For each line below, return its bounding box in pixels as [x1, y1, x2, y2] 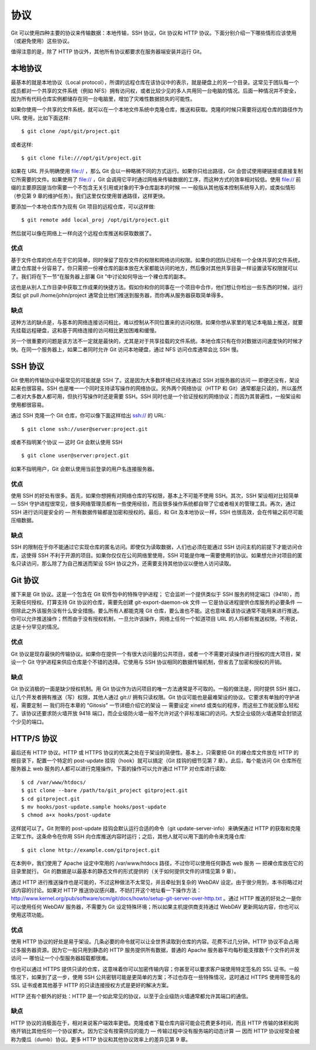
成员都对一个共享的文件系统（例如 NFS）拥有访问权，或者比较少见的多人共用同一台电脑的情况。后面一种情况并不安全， [11, 87, 300, 94]
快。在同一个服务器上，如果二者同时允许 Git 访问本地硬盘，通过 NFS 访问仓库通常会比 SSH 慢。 [11, 346, 242, 353]
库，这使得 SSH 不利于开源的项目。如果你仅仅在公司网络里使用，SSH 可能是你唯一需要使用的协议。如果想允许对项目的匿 [11, 552, 303, 559]
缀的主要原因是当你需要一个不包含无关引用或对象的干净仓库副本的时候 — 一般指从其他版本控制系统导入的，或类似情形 [11, 184, 296, 191]
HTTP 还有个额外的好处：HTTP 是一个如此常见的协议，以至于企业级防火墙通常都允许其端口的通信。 [11, 993, 252, 1000]
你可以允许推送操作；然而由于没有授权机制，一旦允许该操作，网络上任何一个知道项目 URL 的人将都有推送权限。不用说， [11, 616, 301, 623]
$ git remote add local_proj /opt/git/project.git [21, 217, 170, 223]
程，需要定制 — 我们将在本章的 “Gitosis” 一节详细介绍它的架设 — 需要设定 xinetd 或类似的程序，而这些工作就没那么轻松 [11, 701, 300, 709]
